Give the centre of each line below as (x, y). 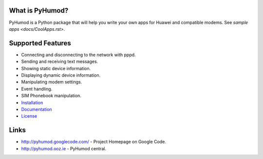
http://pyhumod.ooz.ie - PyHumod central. (64, 148)
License (29, 116)
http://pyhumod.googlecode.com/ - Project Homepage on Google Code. (94, 142)
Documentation (37, 109)
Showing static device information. (56, 68)
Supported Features (40, 43)
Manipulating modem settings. (52, 82)
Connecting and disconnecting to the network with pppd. (78, 55)
